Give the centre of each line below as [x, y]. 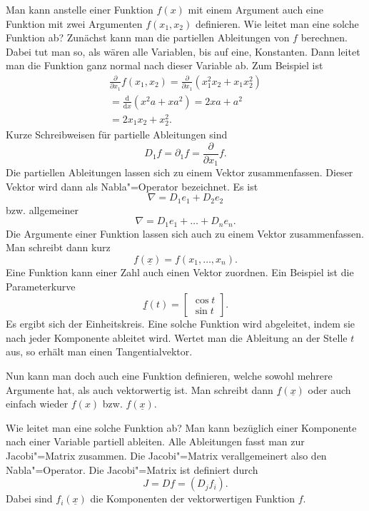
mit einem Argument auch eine [256, 9]
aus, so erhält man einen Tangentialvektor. [99, 351]
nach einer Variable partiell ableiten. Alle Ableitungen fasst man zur [155, 441]
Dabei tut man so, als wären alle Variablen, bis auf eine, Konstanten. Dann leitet [183, 51]
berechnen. [324, 37]
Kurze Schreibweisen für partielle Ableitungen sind [117, 135]
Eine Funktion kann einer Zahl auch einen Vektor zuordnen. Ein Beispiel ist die [180, 272]
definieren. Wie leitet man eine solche [277, 23]
